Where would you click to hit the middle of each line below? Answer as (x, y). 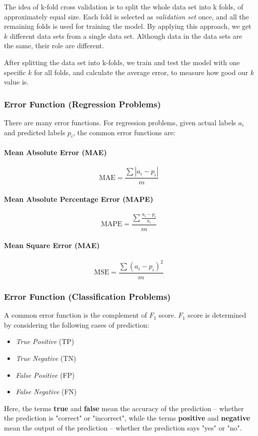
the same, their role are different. (54, 45)
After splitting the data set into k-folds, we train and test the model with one (122, 62)
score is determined (217, 315)
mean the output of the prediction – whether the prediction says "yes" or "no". (123, 428)
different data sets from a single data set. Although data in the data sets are (126, 36)
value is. (16, 82)
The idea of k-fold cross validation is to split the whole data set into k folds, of (124, 6)
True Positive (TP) (45, 341)
